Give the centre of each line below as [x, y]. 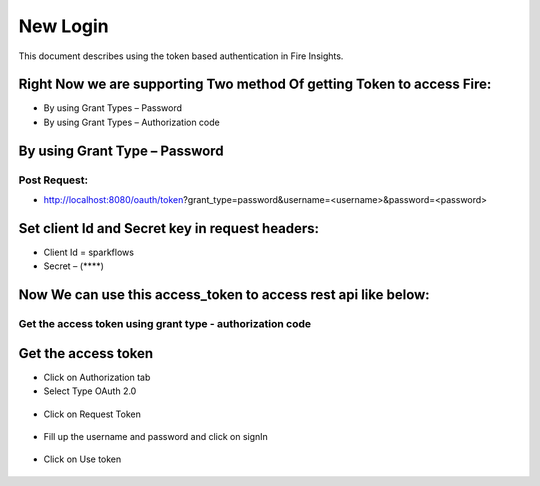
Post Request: [53, 180]
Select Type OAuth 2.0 [90, 391]
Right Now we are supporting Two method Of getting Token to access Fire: [255, 84]
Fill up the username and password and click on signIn [156, 436]
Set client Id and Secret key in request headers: [169, 228]
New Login [63, 26]
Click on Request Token [92, 414]
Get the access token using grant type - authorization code [165, 324]
